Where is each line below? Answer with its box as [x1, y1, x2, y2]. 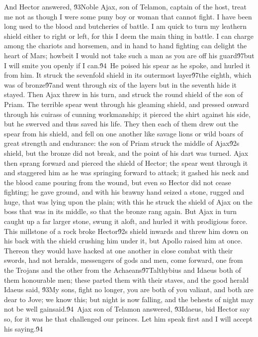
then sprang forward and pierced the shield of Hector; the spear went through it [4, 157, 248, 168]
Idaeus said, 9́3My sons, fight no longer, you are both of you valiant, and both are [4, 284, 254, 295]
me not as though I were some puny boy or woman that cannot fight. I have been [4, 11, 252, 21]
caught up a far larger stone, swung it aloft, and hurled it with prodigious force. [4, 216, 248, 226]
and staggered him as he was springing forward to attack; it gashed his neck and [4, 167, 249, 178]
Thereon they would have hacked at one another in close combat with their [4, 245, 233, 255]
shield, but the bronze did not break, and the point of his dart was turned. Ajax [4, 147, 249, 158]
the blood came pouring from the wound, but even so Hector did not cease [4, 177, 231, 187]
